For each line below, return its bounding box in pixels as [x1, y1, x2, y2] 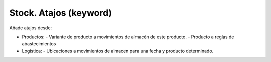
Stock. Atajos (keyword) [9, 7, 112, 18]
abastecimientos [22, 41, 56, 47]
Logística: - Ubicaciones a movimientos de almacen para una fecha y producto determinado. [22, 48, 214, 54]
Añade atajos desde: [9, 25, 52, 31]
